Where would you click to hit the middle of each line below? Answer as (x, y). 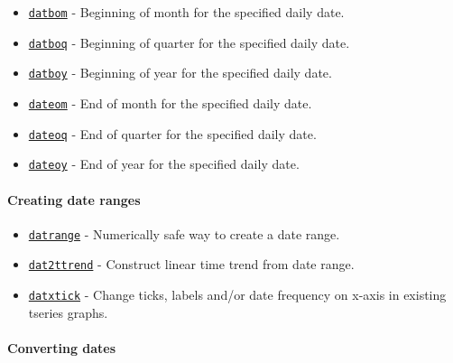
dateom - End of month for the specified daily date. (170, 102)
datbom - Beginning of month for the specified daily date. (186, 12)
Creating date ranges (74, 199)
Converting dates (62, 347)
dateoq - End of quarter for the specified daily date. (172, 133)
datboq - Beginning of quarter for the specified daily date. (189, 42)
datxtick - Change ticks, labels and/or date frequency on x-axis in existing (237, 295)
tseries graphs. (68, 312)
